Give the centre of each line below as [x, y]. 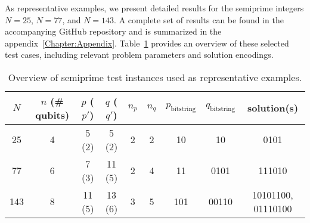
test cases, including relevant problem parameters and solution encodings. [139, 55]
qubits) [52, 114]
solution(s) [273, 108]
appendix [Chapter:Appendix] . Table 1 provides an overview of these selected [147, 43]
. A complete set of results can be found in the [199, 19]
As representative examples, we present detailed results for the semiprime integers [154, 8]
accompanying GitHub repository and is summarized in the [113, 31]
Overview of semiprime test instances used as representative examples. [155, 77]
